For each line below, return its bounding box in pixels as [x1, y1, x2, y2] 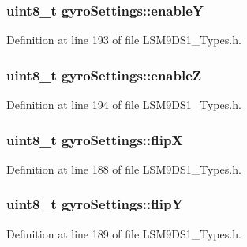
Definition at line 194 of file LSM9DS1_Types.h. [6, 96, 241, 113]
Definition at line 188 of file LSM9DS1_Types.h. [6, 160, 241, 177]
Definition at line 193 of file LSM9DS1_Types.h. [6, 32, 241, 48]
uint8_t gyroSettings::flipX [6, 129, 183, 149]
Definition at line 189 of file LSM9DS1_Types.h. [6, 225, 241, 241]
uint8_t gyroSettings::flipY [6, 194, 183, 214]
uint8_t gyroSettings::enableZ [6, 65, 202, 84]
